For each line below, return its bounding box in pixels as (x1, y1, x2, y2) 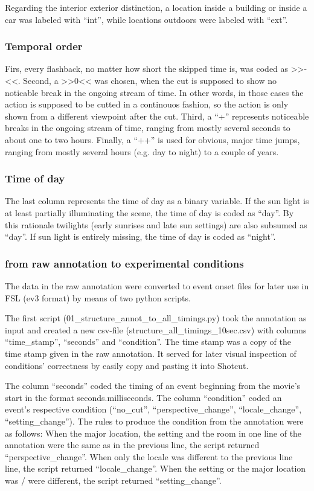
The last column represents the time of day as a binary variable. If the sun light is (5, 194, 309, 207)
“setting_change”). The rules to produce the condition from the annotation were (5, 414, 304, 427)
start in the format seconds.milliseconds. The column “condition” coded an (5, 391, 282, 403)
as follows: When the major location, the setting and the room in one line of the (5, 426, 302, 439)
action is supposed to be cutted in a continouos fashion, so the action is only (5, 98, 289, 111)
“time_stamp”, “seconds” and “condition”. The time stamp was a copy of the (5, 335, 291, 348)
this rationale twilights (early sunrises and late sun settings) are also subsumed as (5, 218, 307, 231)
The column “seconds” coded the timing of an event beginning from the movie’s (5, 379, 301, 392)
